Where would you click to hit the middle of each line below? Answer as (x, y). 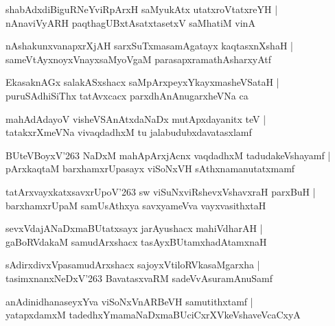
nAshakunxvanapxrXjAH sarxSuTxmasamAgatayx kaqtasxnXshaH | (149, 46)
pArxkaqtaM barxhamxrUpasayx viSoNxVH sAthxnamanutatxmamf (150, 168)
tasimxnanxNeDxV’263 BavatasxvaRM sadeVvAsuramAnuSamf (139, 278)
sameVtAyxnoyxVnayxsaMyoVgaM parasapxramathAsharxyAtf (139, 59)
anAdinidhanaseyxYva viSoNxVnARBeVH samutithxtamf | (129, 301)
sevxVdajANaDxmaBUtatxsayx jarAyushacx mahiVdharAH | (134, 228)
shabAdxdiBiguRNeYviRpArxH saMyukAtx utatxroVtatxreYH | (142, 9)
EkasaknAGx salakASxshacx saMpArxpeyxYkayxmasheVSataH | (142, 82)
